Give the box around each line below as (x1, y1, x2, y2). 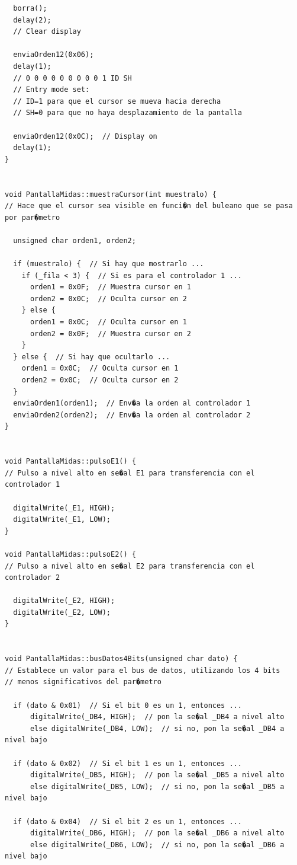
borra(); (13, 4, 47, 12)
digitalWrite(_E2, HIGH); (13, 596, 115, 605)
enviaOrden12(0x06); (13, 50, 94, 59)
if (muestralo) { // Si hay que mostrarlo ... (13, 260, 204, 269)
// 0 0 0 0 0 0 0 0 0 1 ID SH (13, 74, 132, 82)
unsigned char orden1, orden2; (13, 236, 136, 245)
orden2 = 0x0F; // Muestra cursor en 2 (30, 329, 191, 338)
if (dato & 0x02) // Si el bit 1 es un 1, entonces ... (13, 759, 242, 768)
